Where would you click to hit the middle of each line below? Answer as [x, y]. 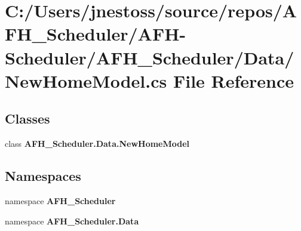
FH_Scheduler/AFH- [96, 34]
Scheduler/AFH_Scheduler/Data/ [150, 57]
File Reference [234, 80]
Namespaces [43, 176]
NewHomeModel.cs [86, 80]
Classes [27, 118]
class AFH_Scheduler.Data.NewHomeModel [97, 144]
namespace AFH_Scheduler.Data [72, 221]
